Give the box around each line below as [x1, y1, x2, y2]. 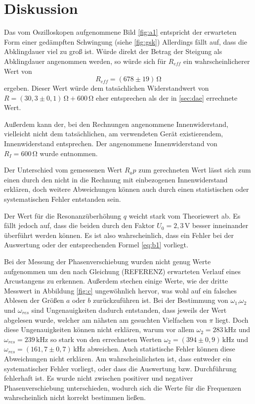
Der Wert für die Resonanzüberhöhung [4, 210, 122, 221]
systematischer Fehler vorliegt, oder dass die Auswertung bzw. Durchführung [4, 363, 237, 373]
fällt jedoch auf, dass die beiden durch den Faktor [4, 220, 155, 231]
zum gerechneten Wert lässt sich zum [138, 165, 251, 175]
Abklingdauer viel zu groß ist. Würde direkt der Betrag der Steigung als [4, 46, 222, 57]
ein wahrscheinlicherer [183, 56, 250, 66]
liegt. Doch [215, 314, 249, 325]
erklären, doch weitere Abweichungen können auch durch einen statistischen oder [4, 184, 249, 194]
